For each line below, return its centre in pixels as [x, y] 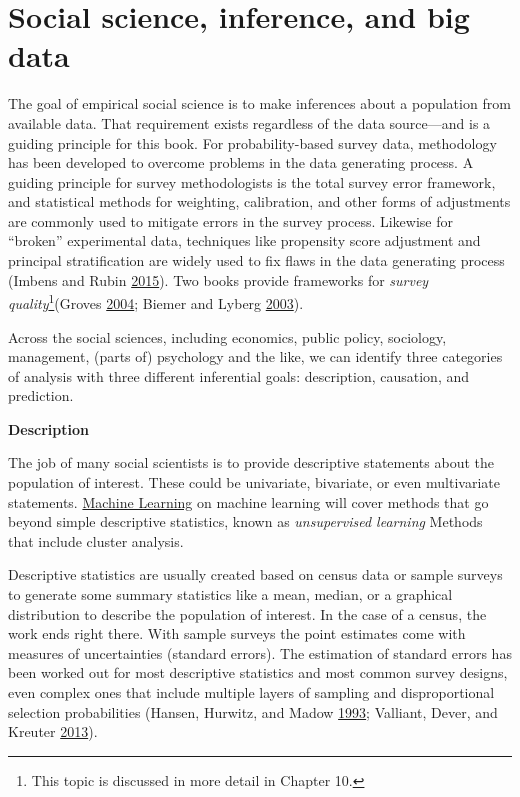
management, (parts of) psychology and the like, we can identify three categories [255, 356]
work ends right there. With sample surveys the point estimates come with [237, 633]
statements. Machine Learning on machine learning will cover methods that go [248, 501]
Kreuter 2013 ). [53, 731]
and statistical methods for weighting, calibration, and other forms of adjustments [259, 201]
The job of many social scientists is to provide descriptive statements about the [251, 462]
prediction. [41, 395]
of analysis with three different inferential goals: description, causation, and [239, 375]
